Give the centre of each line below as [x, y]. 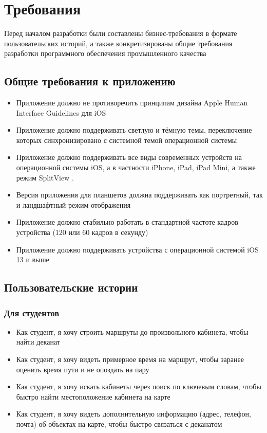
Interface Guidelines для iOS [61, 112]
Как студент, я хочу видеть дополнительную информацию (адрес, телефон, [133, 414]
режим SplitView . [45, 177]
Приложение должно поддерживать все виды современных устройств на [129, 157]
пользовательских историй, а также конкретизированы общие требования [118, 43]
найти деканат [38, 342]
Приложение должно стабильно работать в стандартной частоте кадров [127, 222]
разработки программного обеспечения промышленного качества [105, 53]
